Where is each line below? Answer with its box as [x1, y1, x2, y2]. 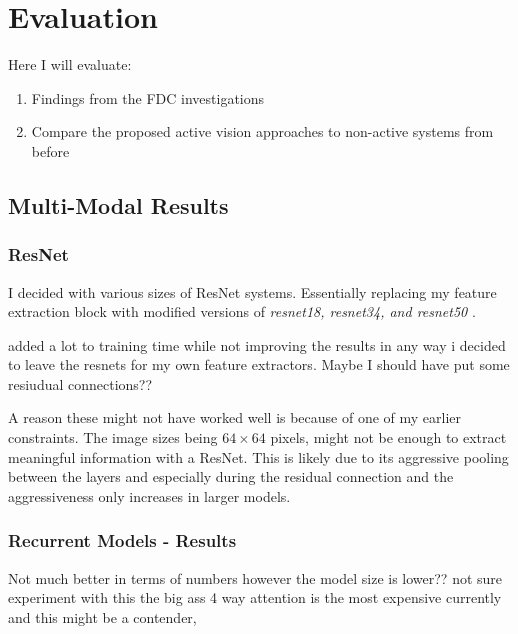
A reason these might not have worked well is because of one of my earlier [8, 407, 462, 428]
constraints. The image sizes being [8, 427, 218, 448]
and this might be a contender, [8, 606, 197, 627]
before [31, 140, 70, 161]
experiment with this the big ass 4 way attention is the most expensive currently [8, 587, 502, 608]
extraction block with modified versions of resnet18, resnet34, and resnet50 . [8, 301, 476, 322]
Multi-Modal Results [8, 189, 229, 220]
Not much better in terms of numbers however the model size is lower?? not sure [8, 567, 503, 588]
